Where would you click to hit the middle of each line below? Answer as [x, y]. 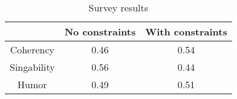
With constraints [186, 31]
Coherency [32, 49]
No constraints [100, 31]
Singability [32, 67]
